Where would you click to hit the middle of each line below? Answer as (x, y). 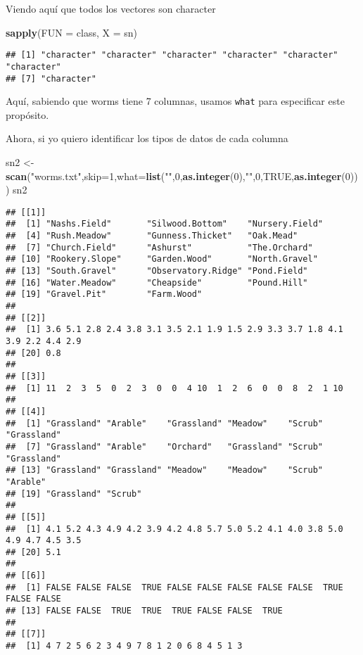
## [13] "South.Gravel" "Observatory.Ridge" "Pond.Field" (157, 271)
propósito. (27, 114)
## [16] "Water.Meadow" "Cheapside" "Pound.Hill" (157, 282)
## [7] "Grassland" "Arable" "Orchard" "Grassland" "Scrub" (165, 446)
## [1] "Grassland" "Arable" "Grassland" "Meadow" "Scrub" (165, 423)
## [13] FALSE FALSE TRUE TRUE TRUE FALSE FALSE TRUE (144, 611)
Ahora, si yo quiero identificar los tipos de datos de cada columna (147, 138)
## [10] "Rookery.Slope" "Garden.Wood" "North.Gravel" (162, 259)
